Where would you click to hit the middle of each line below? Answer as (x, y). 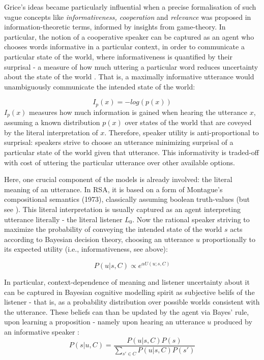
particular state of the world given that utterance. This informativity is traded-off (131, 152)
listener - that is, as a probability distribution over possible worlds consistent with (132, 302)
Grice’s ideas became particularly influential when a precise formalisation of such (130, 7)
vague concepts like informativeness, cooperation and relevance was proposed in (128, 17)
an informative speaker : (42, 331)
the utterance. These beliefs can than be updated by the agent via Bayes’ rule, (127, 311)
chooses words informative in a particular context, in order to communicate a (124, 47)
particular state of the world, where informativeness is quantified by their (118, 56)
